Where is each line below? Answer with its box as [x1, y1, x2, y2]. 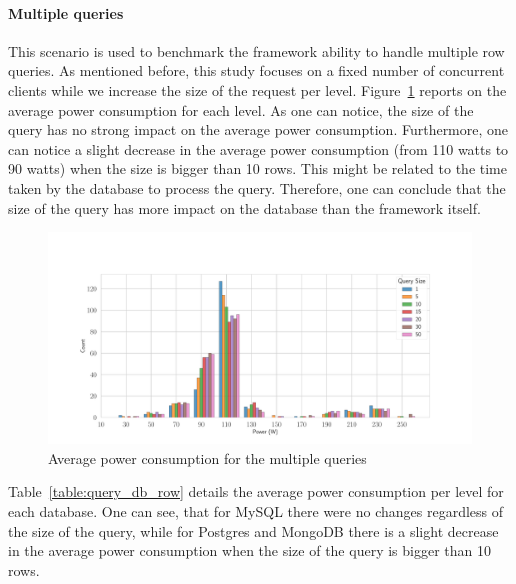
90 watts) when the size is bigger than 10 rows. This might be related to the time [8, 158, 507, 179]
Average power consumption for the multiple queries [48, 447, 367, 468]
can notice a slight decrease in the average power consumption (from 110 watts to [8, 138, 509, 159]
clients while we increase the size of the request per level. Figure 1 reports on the [8, 79, 507, 100]
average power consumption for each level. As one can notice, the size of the [8, 99, 474, 120]
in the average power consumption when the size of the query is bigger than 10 [8, 540, 491, 561]
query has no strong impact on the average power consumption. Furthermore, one [8, 119, 509, 140]
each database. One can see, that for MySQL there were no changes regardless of [8, 500, 503, 521]
